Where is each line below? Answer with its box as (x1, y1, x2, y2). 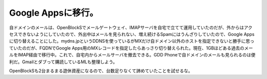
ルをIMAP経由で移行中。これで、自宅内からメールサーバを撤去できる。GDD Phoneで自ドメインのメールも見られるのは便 (9, 52, 256, 58)
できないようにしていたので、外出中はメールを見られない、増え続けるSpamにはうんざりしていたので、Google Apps (17, 31, 255, 37)
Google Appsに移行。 (9, 7, 98, 18)
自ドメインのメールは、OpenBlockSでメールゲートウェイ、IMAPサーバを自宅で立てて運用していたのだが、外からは (9, 25, 244, 30)
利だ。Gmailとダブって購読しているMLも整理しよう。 (9, 59, 118, 65)
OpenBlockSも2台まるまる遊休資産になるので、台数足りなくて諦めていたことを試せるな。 (9, 68, 193, 74)
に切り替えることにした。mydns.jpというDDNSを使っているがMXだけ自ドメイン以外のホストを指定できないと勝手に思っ (9, 38, 255, 44)
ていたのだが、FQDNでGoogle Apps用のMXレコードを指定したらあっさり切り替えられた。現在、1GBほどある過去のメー (9, 45, 253, 51)
